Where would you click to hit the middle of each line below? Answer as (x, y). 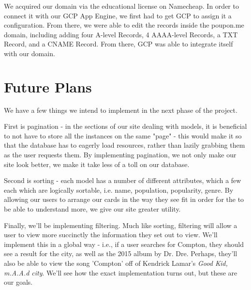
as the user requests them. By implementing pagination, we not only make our (120, 155)
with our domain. (30, 53)
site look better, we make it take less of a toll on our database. (97, 164)
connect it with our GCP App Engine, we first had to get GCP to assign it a (118, 15)
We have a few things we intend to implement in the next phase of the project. (121, 110)
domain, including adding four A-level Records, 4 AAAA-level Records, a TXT (121, 34)
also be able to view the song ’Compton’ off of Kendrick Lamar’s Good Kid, (116, 263)
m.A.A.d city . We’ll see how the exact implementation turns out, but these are (121, 272)
